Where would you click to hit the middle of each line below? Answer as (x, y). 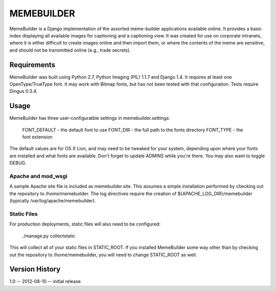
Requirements (32, 65)
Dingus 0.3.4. (24, 91)
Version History (35, 269)
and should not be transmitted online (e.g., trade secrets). (70, 50)
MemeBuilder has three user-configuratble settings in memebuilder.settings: (90, 118)
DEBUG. (18, 163)
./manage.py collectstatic (49, 236)
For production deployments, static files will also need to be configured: (85, 224)
